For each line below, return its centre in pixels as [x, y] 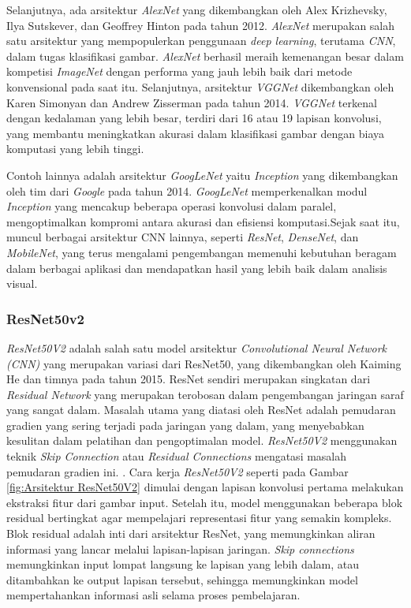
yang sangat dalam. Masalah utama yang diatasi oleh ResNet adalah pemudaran [201, 410]
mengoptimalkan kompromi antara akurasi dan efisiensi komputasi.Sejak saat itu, [203, 221]
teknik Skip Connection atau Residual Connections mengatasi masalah [177, 456]
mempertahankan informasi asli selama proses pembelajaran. [153, 595]
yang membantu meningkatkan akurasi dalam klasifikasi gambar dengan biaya [196, 133]
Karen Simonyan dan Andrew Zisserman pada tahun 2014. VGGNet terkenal [192, 102]
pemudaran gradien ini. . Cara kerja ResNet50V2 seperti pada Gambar [177, 471]
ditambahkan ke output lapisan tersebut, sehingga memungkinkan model [182, 579]
